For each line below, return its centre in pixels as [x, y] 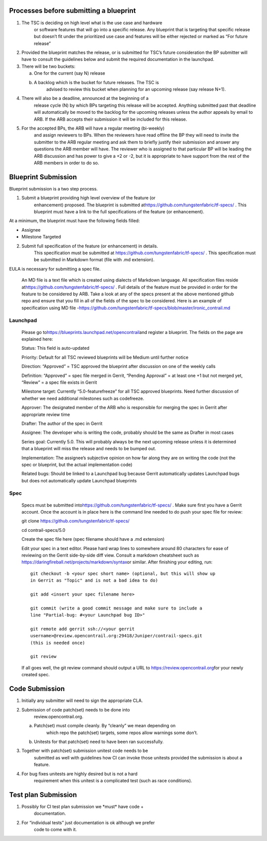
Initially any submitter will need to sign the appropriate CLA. [82, 701]
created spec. [36, 675]
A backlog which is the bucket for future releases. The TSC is [96, 82]
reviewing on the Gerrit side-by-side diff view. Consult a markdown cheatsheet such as [110, 555]
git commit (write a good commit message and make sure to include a [116, 608]
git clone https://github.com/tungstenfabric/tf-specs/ [75, 521]
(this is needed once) [58, 643]
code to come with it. [55, 830]
